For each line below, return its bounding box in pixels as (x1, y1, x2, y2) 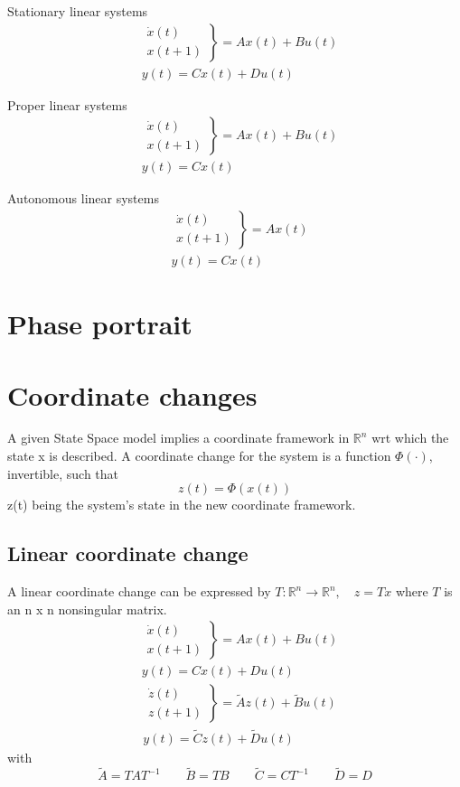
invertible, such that (7, 464, 119, 483)
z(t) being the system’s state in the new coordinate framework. (7, 495, 356, 514)
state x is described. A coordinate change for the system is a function (7, 446, 391, 465)
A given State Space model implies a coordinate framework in (7, 428, 350, 447)
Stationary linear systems (7, 2, 148, 20)
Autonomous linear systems (7, 189, 159, 208)
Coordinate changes (7, 376, 258, 413)
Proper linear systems (7, 95, 127, 114)
